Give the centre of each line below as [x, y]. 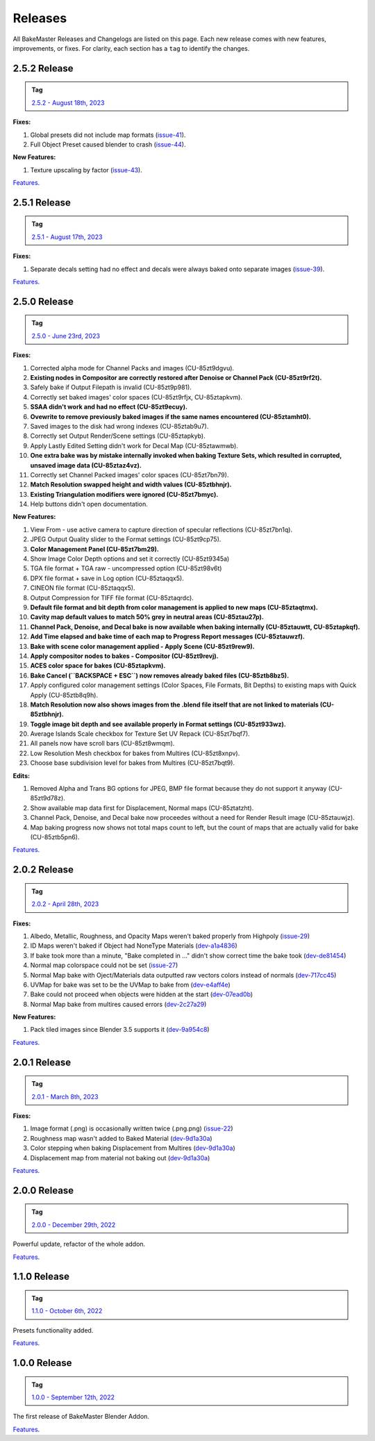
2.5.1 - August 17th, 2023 [67, 237]
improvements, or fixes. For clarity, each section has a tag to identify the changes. [131, 48]
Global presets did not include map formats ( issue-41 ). [108, 135]
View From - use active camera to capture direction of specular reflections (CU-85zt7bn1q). [161, 529]
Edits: [22, 775]
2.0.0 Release [43, 1191]
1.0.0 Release [42, 1363]
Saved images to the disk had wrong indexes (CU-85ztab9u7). [119, 426]
